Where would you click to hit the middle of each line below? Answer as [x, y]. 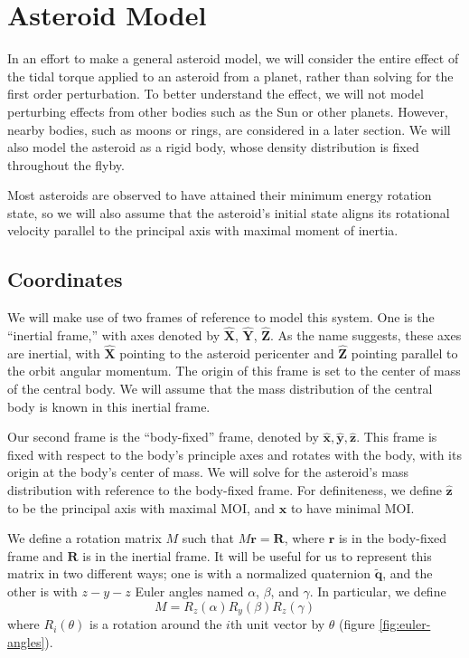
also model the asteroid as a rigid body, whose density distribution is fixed [213, 147]
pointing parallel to [404, 353]
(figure [357, 624]
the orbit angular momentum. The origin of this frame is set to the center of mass [234, 371]
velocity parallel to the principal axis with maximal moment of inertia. [203, 230]
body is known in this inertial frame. [109, 406]
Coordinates [65, 279]
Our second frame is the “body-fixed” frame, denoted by [163, 437]
